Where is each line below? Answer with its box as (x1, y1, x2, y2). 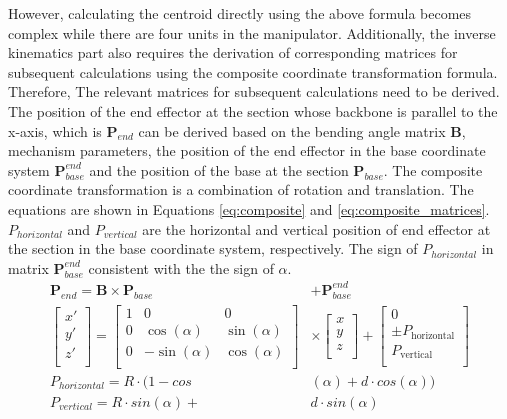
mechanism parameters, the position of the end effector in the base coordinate (8, 140, 486, 161)
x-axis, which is (8, 120, 102, 141)
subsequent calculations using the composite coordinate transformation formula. (8, 61, 498, 82)
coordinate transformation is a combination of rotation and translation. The (8, 179, 474, 200)
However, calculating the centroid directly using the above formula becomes (8, 3, 472, 23)
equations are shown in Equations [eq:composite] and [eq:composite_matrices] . (8, 198, 490, 219)
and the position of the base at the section (89, 159, 349, 180)
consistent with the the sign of (88, 257, 274, 278)
